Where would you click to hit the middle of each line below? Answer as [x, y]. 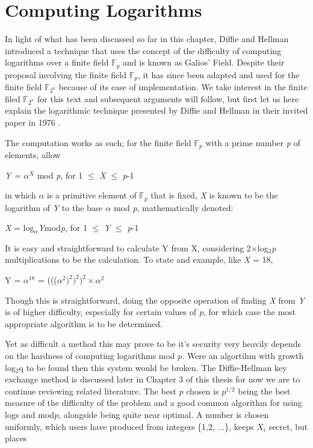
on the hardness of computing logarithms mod [90, 356]
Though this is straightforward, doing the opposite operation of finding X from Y [155, 300]
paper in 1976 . [33, 122]
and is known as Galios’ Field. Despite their [204, 62]
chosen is [203, 391]
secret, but [288, 426]
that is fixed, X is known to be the [214, 195]
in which [20, 195]
